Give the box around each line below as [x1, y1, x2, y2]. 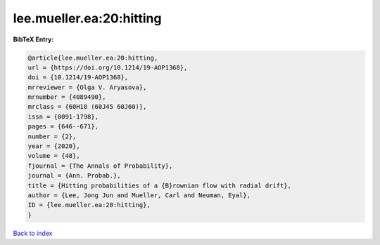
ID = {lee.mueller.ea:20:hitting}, [27, 201, 151, 209]
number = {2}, [27, 132, 77, 140]
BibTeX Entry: [13, 35, 54, 44]
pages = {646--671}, [27, 123, 99, 131]
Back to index [13, 229, 53, 237]
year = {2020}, [27, 143, 80, 150]
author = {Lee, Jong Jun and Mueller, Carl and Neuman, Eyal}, [27, 192, 251, 199]
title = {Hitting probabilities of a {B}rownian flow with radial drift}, [27, 181, 292, 190]
